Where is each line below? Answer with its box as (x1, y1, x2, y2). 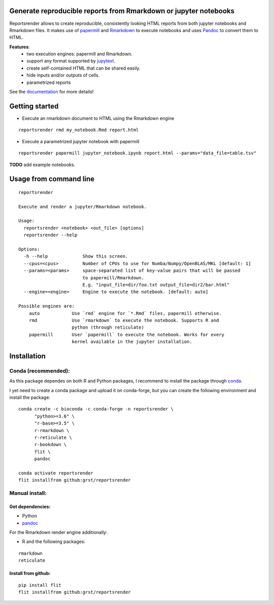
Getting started (9, 102, 59, 110)
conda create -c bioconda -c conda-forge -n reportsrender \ (18, 406, 174, 412)
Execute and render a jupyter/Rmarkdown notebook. (18, 204, 147, 209)
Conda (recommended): (9, 367, 71, 374)
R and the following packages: (22, 538, 86, 545)
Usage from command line (9, 175, 95, 183)
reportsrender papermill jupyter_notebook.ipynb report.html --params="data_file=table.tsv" (18, 150, 257, 156)
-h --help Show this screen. (23, 253, 128, 259)
